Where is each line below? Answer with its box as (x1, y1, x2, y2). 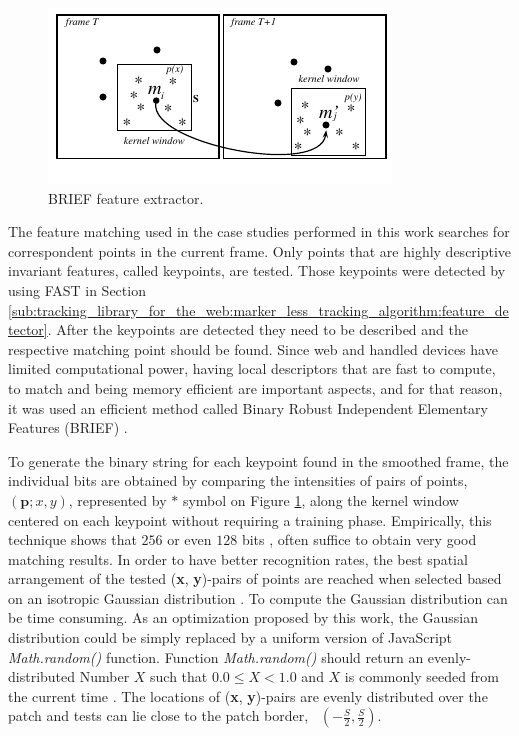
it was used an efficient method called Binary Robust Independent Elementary (8, 397, 488, 418)
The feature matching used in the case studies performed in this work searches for (8, 221, 510, 242)
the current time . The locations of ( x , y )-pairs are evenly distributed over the (8, 685, 488, 706)
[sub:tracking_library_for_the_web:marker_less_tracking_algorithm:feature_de (8, 299, 509, 320)
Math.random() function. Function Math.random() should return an (8, 646, 424, 667)
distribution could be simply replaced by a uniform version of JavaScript (8, 627, 453, 648)
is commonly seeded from (344, 666, 500, 687)
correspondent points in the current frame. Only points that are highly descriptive (8, 240, 512, 261)
